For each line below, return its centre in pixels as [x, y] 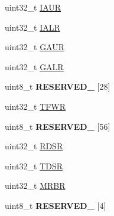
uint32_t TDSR [34, 166]
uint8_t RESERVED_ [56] [58, 126]
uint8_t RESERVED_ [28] [58, 86]
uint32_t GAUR [35, 47]
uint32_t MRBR [35, 186]
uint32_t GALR [34, 66]
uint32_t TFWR [35, 106]
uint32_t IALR [32, 27]
